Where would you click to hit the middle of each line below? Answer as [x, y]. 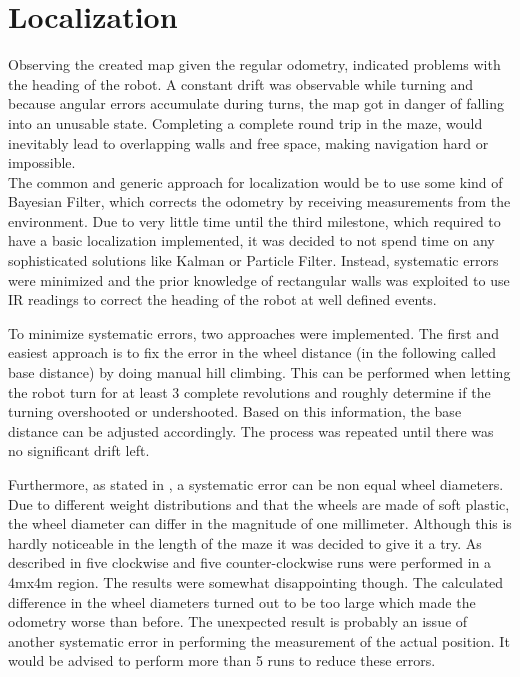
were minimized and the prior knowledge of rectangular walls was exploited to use [259, 279]
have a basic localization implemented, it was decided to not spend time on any [251, 240]
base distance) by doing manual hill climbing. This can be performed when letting [259, 372]
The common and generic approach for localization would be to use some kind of [255, 181]
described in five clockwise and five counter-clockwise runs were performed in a [250, 562]
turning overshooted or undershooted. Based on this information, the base [235, 411]
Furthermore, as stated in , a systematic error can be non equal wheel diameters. [256, 484]
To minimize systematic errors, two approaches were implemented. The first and [253, 332]
